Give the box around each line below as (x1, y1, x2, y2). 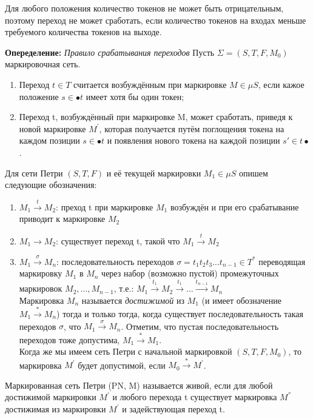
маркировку (19, 267, 62, 280)
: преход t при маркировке (56, 200, 153, 213)
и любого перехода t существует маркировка (112, 391, 277, 403)
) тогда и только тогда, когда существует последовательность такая (56, 307, 303, 320)
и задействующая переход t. (122, 403, 225, 415)
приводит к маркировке (19, 212, 106, 225)
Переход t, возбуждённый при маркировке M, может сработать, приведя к (19, 110, 293, 123)
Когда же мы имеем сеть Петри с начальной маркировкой (19, 345, 232, 358)
